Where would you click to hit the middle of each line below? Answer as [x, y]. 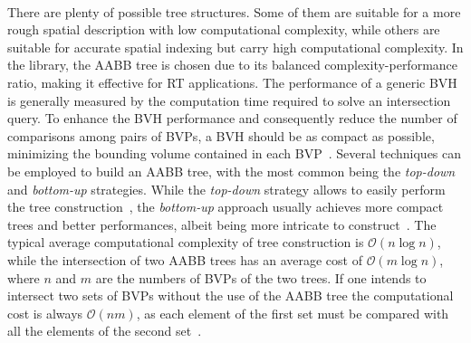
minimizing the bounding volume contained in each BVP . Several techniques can [235, 153]
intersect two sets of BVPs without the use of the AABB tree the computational [231, 295]
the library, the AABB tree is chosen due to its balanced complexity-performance [233, 65]
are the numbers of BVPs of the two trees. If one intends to [261, 277]
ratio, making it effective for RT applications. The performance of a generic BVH [232, 82]
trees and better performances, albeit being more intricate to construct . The [222, 224]
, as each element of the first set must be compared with [293, 313]
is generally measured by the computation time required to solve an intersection [229, 100]
